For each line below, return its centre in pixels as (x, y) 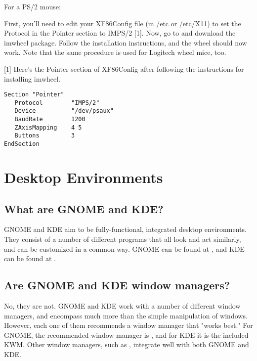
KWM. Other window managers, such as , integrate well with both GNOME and (127, 344)
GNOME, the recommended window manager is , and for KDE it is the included (126, 335)
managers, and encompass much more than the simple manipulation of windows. (126, 315)
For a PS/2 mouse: (32, 6)
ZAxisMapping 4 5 (48, 127)
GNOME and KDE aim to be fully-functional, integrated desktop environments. (125, 229)
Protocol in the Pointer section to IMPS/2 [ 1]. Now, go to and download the (120, 33)
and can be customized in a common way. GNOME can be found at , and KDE (124, 248)
